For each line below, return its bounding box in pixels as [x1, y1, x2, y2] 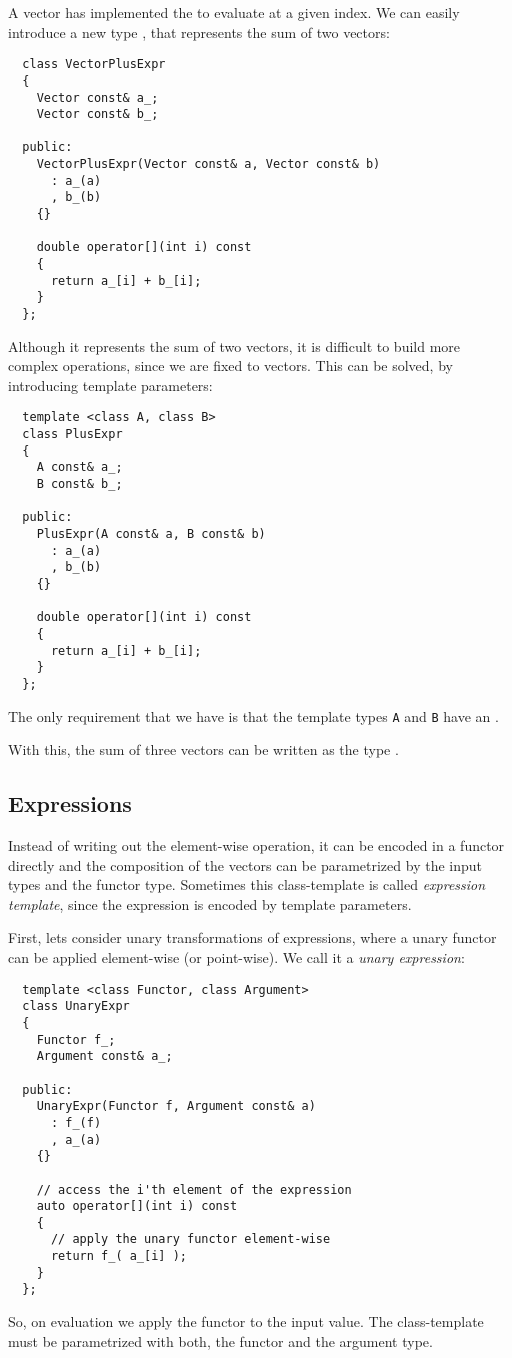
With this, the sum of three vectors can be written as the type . [8, 739, 399, 760]
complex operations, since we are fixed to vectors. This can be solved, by [8, 355, 453, 376]
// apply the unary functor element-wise [50, 1232, 331, 1247]
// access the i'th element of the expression [36, 1182, 352, 1197]
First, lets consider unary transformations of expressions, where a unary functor [8, 927, 497, 948]
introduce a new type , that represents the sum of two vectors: [8, 21, 390, 42]
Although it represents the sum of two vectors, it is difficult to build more [8, 335, 461, 356]
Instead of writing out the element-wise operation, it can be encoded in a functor [8, 835, 505, 856]
